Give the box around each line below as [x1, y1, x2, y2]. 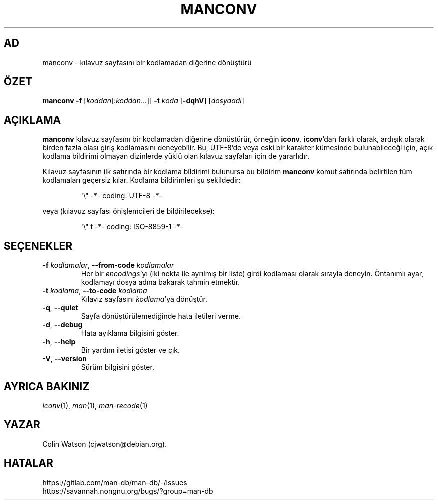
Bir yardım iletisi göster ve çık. [81, 346, 180, 355]
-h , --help [42, 337, 76, 346]
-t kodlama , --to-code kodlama [42, 286, 147, 295]
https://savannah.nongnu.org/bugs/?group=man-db [42, 486, 213, 495]
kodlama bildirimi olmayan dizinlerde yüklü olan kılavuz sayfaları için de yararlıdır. [42, 152, 310, 161]
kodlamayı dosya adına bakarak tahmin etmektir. [81, 278, 240, 287]
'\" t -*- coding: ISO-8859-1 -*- [81, 222, 184, 231]
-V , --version [42, 354, 87, 363]
